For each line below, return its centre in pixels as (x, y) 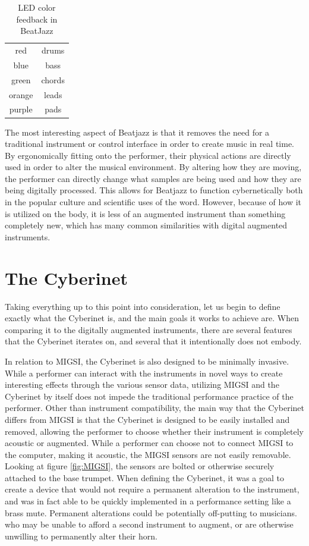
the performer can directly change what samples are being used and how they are (153, 178)
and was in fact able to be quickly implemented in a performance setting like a (148, 501)
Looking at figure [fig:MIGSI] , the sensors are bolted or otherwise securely (140, 466)
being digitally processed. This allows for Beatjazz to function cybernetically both (154, 190)
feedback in (37, 19)
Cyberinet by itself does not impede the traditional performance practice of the (149, 396)
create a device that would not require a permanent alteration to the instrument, (152, 489)
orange (21, 94)
